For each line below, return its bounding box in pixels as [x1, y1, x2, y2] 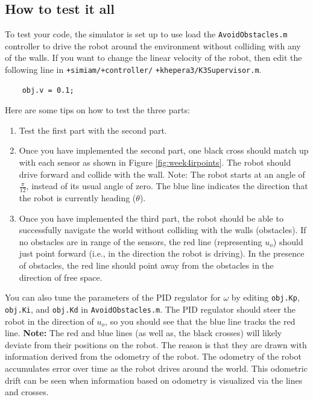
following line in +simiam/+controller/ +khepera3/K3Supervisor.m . [5, 63, 262, 76]
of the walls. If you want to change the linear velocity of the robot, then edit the [5, 51, 302, 64]
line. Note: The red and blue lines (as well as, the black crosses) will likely [5, 327, 282, 339]
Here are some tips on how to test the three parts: [5, 104, 190, 116]
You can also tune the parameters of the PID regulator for [5, 291, 221, 304]
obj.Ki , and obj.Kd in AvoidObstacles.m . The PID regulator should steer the [5, 302, 296, 315]
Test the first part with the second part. [19, 123, 167, 136]
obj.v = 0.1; [22, 86, 74, 95]
